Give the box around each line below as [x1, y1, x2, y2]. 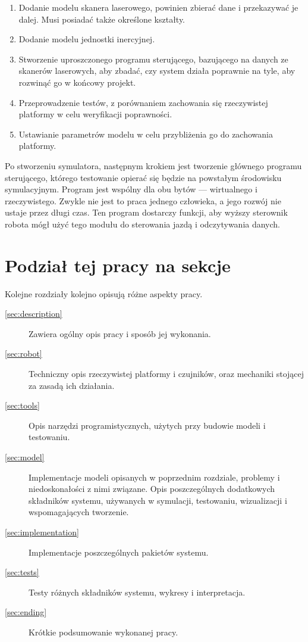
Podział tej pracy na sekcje [5, 253, 231, 277]
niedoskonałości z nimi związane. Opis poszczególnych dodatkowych [29, 482, 275, 495]
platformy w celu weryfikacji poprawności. [18, 108, 172, 120]
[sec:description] [5, 307, 62, 320]
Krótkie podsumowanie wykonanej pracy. [29, 625, 178, 638]
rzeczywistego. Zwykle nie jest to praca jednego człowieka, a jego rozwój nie [5, 194, 281, 207]
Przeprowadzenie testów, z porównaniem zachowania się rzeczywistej [18, 96, 268, 108]
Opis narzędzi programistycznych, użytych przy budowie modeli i [29, 419, 266, 431]
